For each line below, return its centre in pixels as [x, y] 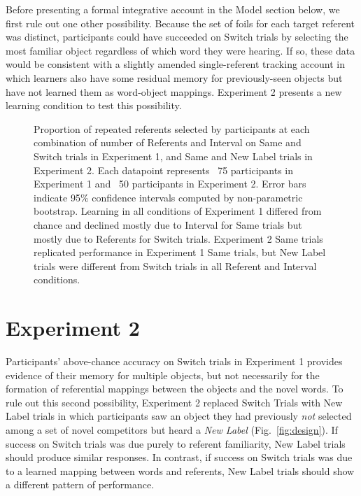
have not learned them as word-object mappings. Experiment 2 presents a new [174, 91]
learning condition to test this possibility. [94, 105]
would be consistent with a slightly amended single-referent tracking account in [175, 64]
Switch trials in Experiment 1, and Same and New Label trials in [173, 156]
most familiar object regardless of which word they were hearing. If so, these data [180, 50]
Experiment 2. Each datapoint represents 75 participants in [164, 170]
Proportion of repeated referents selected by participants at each [172, 128]
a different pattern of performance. [80, 484]
